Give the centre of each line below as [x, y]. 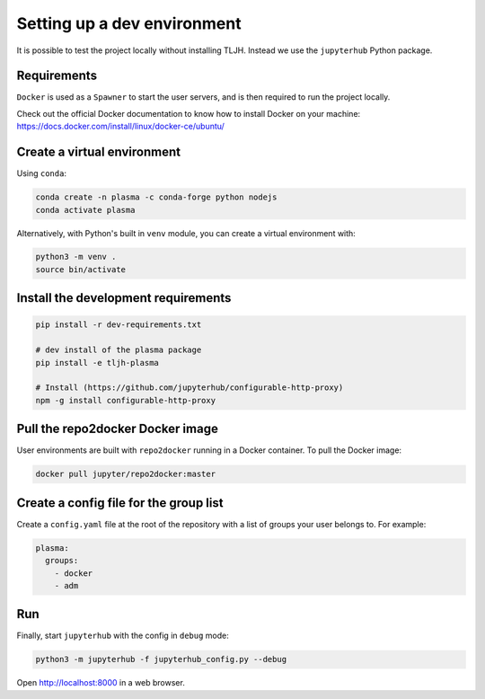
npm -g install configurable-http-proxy [125, 400]
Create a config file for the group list [120, 503]
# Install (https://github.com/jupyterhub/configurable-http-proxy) [190, 388]
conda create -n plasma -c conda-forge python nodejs [156, 197]
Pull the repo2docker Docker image [118, 429]
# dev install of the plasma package [119, 350]
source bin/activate [80, 269]
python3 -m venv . [76, 257]
